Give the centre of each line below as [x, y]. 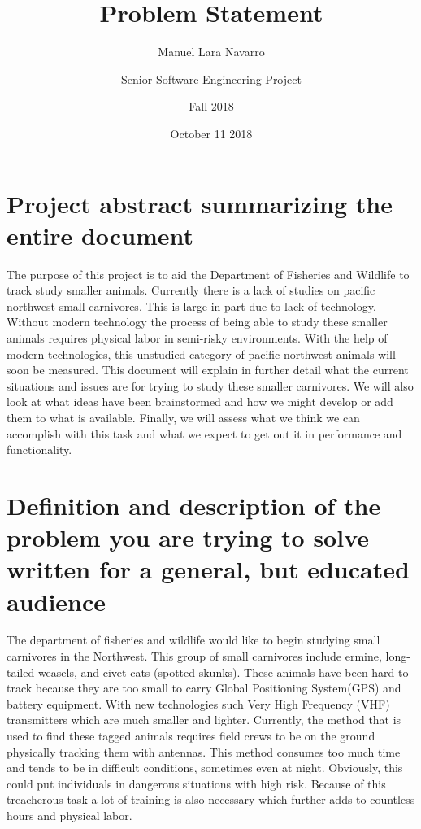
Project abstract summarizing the [200, 203]
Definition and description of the [194, 505]
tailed [21, 672]
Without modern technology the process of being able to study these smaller [197, 322]
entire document [100, 235]
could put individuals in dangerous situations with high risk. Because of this [196, 783]
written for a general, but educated [208, 569]
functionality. [39, 449]
